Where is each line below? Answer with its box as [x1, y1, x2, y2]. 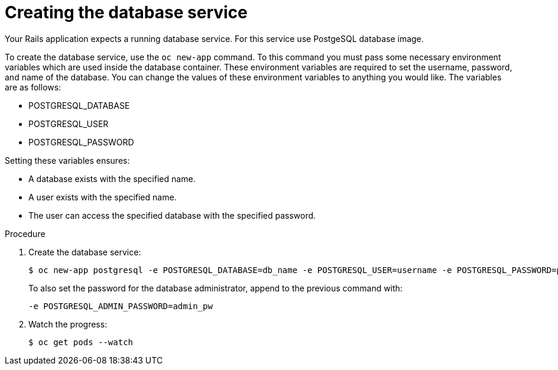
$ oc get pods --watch [28, 337, 134, 347]
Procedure [5, 228, 46, 239]
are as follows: [5, 82, 61, 92]
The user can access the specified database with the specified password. [28, 210, 316, 220]
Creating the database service [5, 2, 248, 22]
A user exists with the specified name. [28, 192, 177, 202]
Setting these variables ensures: [5, 155, 130, 165]
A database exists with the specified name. [28, 173, 196, 184]
